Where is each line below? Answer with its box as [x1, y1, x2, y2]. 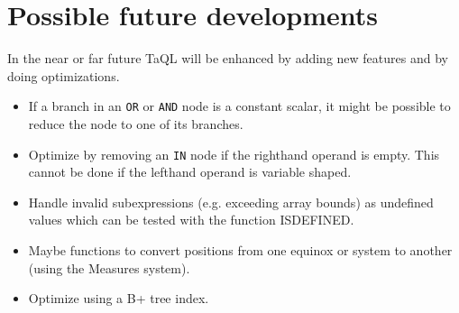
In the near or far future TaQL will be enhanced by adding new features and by [7, 49, 448, 68]
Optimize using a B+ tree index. [28, 289, 209, 308]
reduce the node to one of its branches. [28, 114, 243, 133]
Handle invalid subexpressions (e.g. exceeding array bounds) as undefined [28, 192, 434, 211]
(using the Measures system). [28, 258, 190, 277]
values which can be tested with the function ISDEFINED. [28, 210, 354, 229]
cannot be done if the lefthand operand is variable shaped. [28, 162, 352, 181]
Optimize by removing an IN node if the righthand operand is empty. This [28, 144, 440, 163]
